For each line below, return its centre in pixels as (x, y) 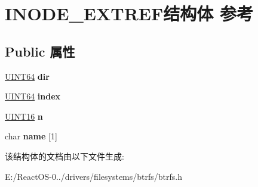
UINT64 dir (27, 76)
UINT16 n (24, 116)
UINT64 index (33, 96)
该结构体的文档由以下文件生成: (64, 156)
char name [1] (31, 136)
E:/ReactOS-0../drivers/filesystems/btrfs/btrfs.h (93, 176)
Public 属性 (40, 51)
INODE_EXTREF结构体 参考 (129, 13)
